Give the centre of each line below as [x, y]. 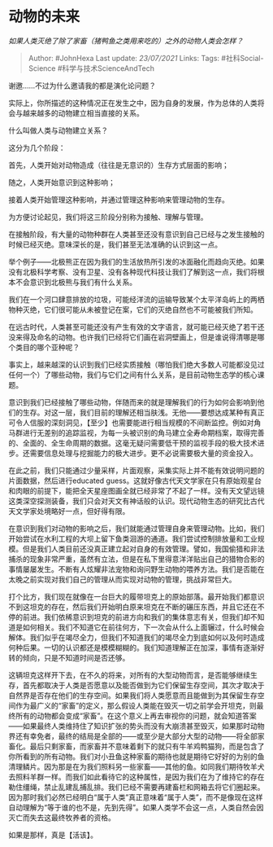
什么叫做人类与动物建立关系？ [58, 130]
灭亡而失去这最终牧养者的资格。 [62, 817]
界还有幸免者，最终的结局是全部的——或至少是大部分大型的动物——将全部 [133, 736]
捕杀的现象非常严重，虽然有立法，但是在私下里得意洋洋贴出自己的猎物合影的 [136, 559]
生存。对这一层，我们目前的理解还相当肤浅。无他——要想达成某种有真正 [143, 412]
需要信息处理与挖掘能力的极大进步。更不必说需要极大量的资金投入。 [143, 453]
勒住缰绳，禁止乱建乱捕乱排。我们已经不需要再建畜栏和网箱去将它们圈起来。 [136, 787]
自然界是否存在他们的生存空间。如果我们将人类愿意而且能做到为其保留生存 [133, 695]
